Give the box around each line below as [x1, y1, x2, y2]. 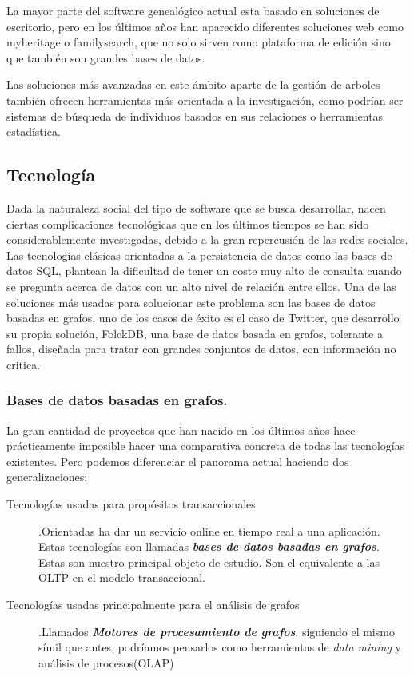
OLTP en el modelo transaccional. [38, 569, 205, 586]
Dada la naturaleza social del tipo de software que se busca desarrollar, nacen [6, 199, 386, 216]
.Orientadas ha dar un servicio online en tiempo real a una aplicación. [38, 522, 380, 539]
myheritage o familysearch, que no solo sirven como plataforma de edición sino [6, 34, 391, 50]
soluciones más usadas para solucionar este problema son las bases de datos [6, 293, 376, 310]
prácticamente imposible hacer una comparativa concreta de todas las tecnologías [6, 437, 405, 454]
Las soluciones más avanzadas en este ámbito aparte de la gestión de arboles [6, 76, 380, 93]
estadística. [6, 123, 61, 140]
